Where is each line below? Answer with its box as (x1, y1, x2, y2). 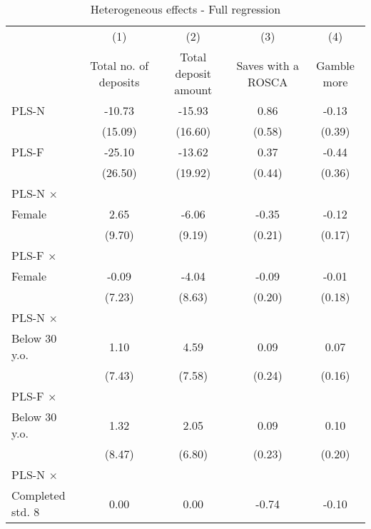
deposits (98, 73, 140, 90)
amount (174, 81, 213, 98)
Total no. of (90, 56, 149, 74)
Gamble (315, 56, 355, 74)
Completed (11, 487, 66, 503)
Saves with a (236, 56, 300, 74)
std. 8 (11, 503, 40, 520)
